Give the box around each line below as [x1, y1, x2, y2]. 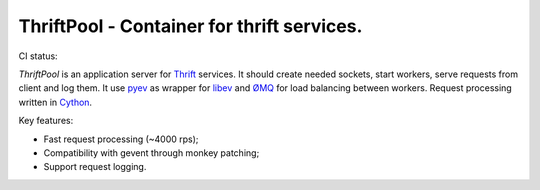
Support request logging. [43, 161, 147, 173]
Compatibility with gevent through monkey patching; [43, 146, 260, 159]
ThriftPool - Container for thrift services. [18, 15, 363, 37]
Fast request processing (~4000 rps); [43, 133, 199, 145]
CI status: [18, 50, 59, 62]
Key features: [18, 115, 74, 127]
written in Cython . [18, 96, 93, 108]
